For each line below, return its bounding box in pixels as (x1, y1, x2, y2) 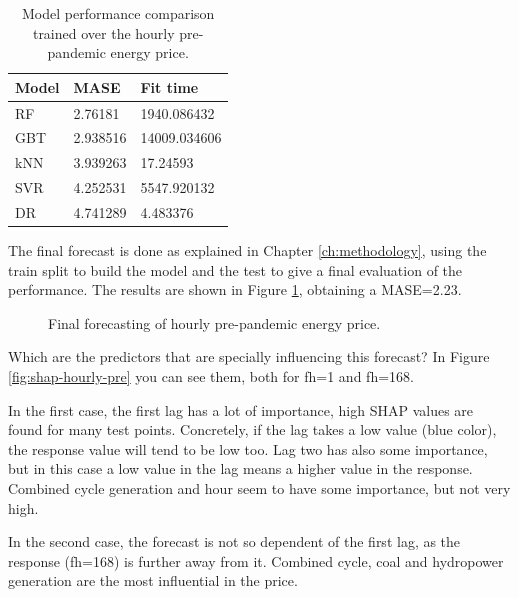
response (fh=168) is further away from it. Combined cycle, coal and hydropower (8, 550, 504, 571)
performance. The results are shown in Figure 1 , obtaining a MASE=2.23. (8, 279, 462, 300)
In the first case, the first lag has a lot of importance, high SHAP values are (8, 399, 474, 420)
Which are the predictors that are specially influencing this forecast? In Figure (8, 346, 490, 367)
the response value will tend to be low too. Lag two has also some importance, (8, 438, 488, 459)
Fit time (140, 76, 199, 97)
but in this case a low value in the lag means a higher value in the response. (8, 458, 473, 479)
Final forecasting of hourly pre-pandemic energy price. (48, 312, 381, 333)
